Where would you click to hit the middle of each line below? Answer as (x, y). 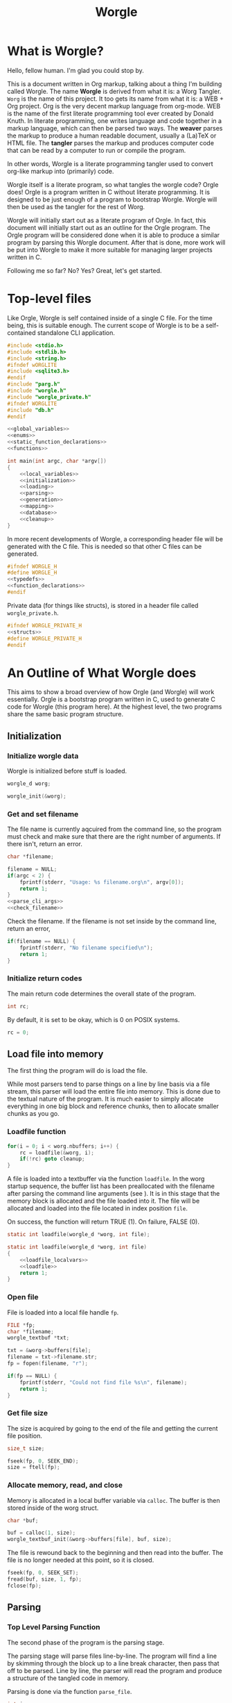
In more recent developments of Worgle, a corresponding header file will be (115, 538)
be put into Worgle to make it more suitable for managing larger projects (110, 249)
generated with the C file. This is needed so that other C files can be (105, 546)
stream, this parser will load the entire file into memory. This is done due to (114, 1092)
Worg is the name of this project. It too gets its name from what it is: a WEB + (115, 99)
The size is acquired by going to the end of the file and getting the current (113, 1428)
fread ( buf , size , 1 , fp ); (44, 1579)
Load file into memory (55, 1054)
